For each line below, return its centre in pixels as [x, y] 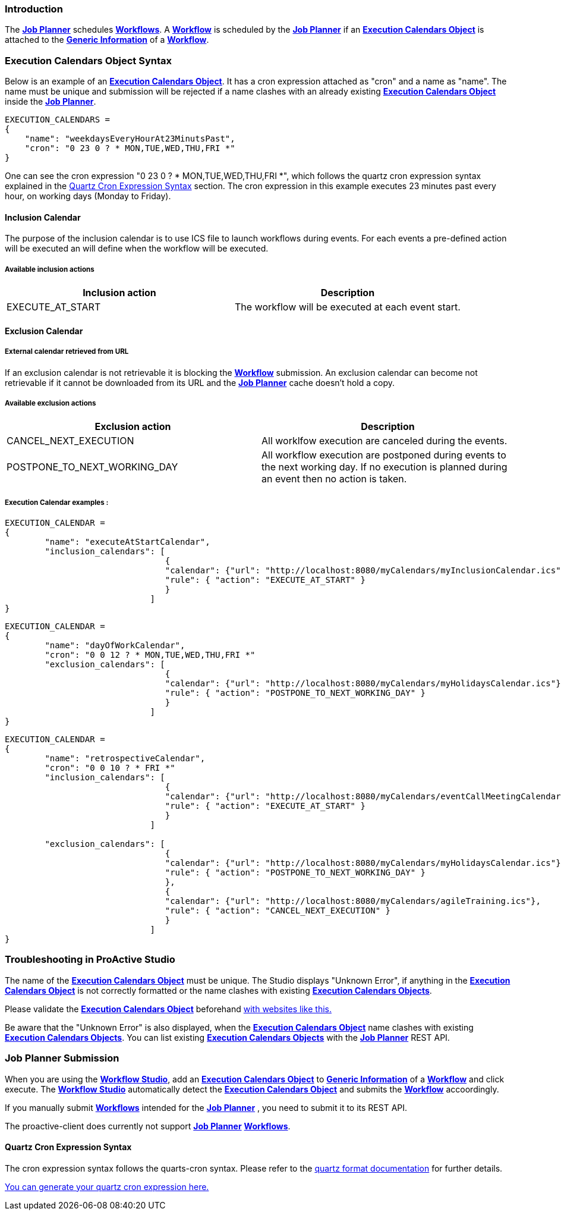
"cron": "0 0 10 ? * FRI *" [110, 768]
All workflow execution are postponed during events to [384, 455]
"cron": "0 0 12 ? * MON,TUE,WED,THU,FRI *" [150, 655]
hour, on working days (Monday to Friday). [88, 196]
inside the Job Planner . [51, 102]
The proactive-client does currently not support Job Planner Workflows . [148, 1126]
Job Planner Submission [62, 1058]
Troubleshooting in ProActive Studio [90, 960]
